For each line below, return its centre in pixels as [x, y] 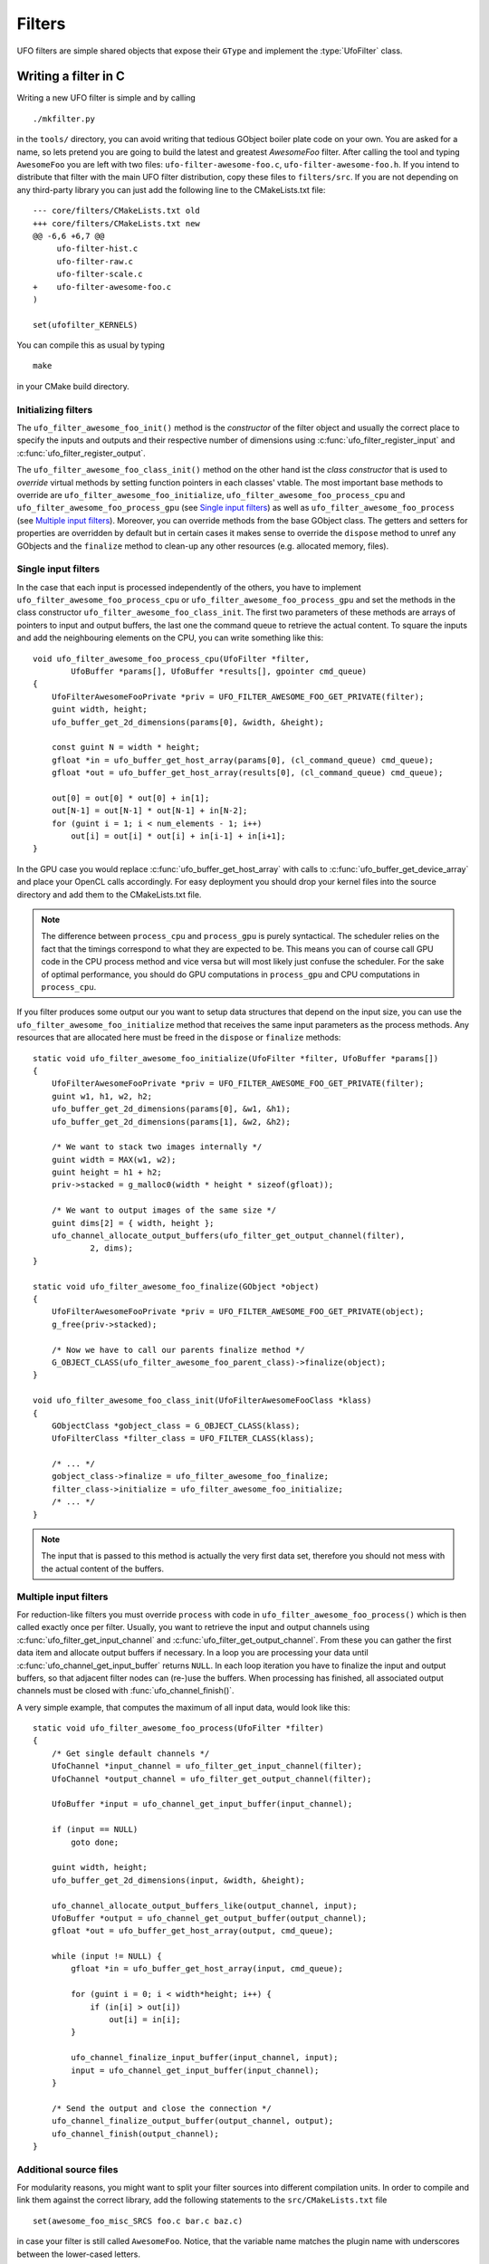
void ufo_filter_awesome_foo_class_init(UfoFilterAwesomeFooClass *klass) [202, 1401]
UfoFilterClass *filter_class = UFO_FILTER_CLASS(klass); [183, 1439]
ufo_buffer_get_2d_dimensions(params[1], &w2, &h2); [171, 1122]
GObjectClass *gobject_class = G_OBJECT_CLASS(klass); [176, 1425]
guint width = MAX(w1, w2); [114, 1160]
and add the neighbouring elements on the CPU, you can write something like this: [170, 638]
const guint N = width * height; [126, 748]
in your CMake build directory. [73, 386]
